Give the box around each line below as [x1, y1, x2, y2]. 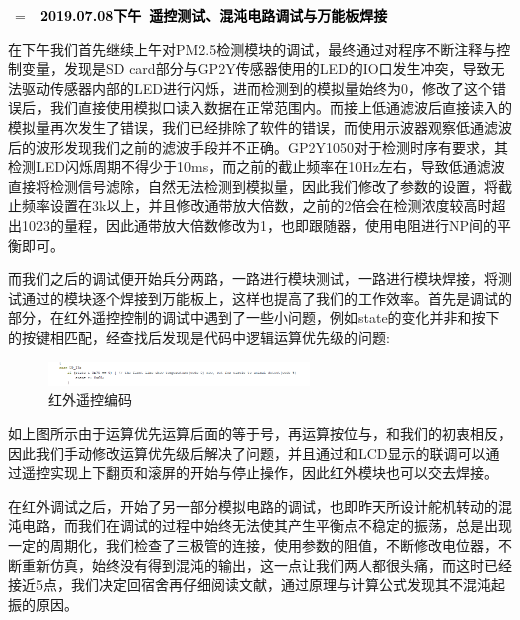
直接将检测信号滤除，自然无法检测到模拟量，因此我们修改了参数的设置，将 [8, 175, 498, 196]
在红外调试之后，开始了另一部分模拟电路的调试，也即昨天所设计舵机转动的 [8, 495, 498, 516]
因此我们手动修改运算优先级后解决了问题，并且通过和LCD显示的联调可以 [8, 442, 486, 463]
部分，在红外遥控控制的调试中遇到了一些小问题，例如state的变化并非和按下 [8, 307, 500, 328]
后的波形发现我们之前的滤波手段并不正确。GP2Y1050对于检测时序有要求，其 [8, 136, 509, 157]
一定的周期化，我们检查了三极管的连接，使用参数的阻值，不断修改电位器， [8, 534, 498, 555]
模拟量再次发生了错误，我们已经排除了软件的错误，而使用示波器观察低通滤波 [8, 116, 512, 137]
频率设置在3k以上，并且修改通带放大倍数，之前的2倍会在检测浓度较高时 [21, 195, 492, 216]
